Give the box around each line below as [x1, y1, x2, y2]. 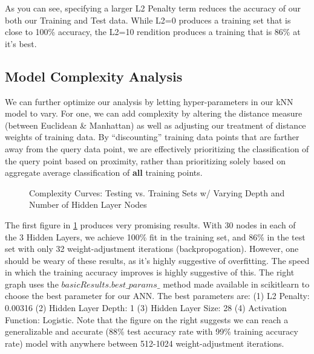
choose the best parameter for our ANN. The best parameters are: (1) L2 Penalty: [5, 289, 310, 302]
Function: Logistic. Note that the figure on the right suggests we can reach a [5, 313, 289, 326]
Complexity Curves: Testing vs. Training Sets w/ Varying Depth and [29, 186, 285, 199]
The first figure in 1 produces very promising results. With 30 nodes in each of [5, 218, 296, 231]
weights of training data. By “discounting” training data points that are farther [5, 130, 299, 143]
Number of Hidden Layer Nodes [29, 198, 147, 211]
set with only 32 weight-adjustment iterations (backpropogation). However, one [5, 242, 299, 255]
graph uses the [5, 277, 59, 290]
